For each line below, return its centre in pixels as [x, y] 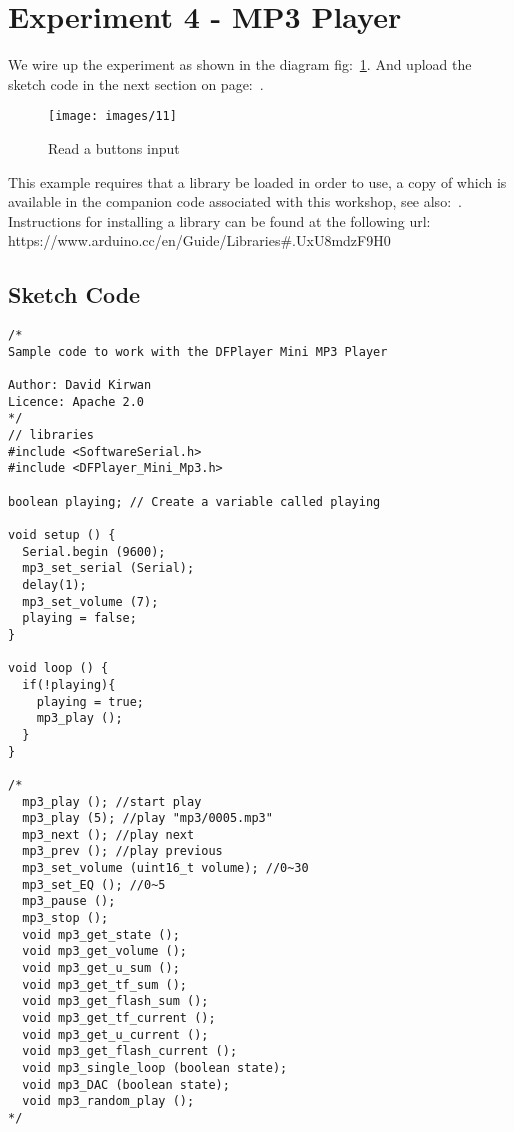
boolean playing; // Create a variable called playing [194, 501]
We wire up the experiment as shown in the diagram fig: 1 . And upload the [240, 64]
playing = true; [90, 701]
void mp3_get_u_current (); [115, 1034]
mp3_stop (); [65, 918]
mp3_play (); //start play [112, 801]
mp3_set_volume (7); [90, 601]
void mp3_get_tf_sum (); [104, 984]
